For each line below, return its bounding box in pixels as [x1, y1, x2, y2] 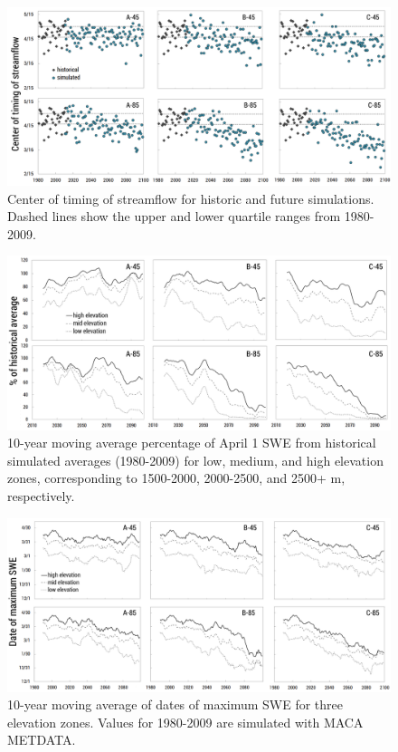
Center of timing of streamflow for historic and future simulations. [7, 188, 374, 207]
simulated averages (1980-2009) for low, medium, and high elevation [7, 450, 384, 469]
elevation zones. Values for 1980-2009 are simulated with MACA [7, 712, 364, 731]
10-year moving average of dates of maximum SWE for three [7, 695, 344, 714]
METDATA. [7, 730, 76, 749]
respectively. [7, 486, 75, 505]
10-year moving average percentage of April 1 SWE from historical [7, 433, 376, 452]
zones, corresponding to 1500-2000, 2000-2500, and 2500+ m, [7, 468, 346, 487]
